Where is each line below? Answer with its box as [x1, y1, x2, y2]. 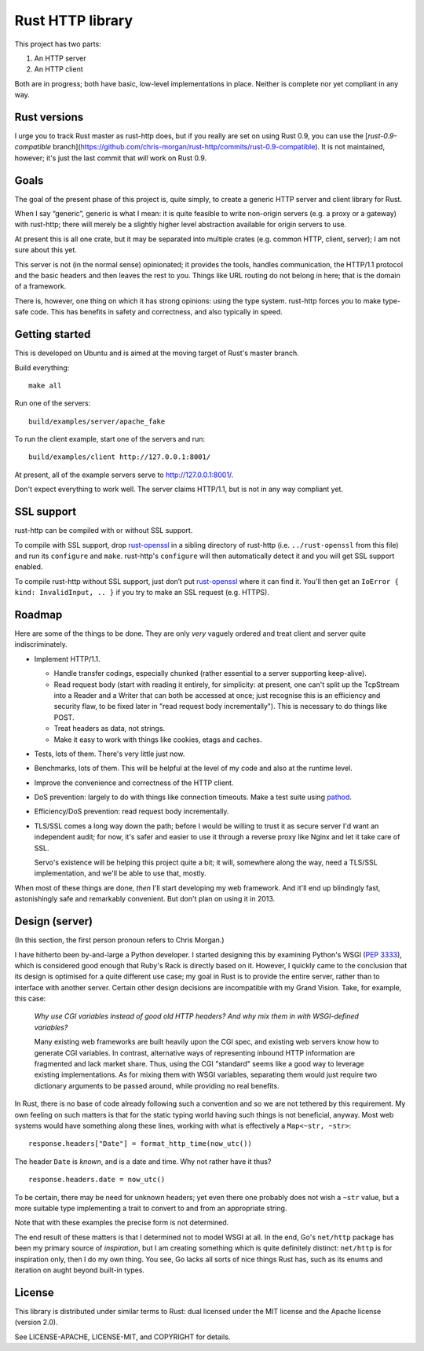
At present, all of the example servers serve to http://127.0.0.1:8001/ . [14, 470, 234, 479]
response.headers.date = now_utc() [28, 1175, 166, 1184]
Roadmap [14, 608, 63, 621]
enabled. [14, 562, 43, 571]
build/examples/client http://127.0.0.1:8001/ [28, 453, 211, 461]
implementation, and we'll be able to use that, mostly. [34, 868, 207, 878]
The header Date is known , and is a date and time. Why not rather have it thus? [14, 1156, 272, 1166]
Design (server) [14, 915, 93, 928]
